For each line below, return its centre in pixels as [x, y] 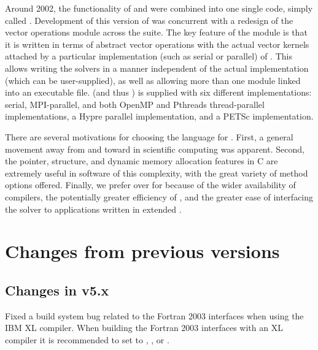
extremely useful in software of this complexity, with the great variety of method [157, 173]
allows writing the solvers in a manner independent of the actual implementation [157, 68]
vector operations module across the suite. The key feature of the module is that [156, 32]
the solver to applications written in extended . [93, 209]
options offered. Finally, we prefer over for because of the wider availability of [150, 185]
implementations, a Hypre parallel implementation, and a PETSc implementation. [159, 116]
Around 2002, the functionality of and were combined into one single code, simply [159, 8]
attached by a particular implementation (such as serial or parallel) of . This [149, 56]
